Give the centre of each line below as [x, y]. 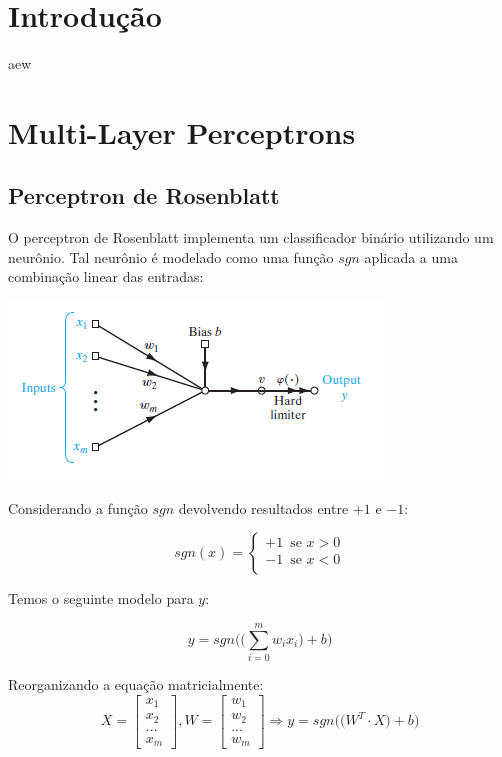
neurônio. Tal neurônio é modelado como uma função [171, 256]
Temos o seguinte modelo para [101, 598]
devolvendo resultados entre [263, 507]
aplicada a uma [411, 256]
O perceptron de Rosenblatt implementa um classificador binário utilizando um [251, 237]
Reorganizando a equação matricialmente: [136, 683]
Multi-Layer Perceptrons [182, 131]
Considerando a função [78, 507]
